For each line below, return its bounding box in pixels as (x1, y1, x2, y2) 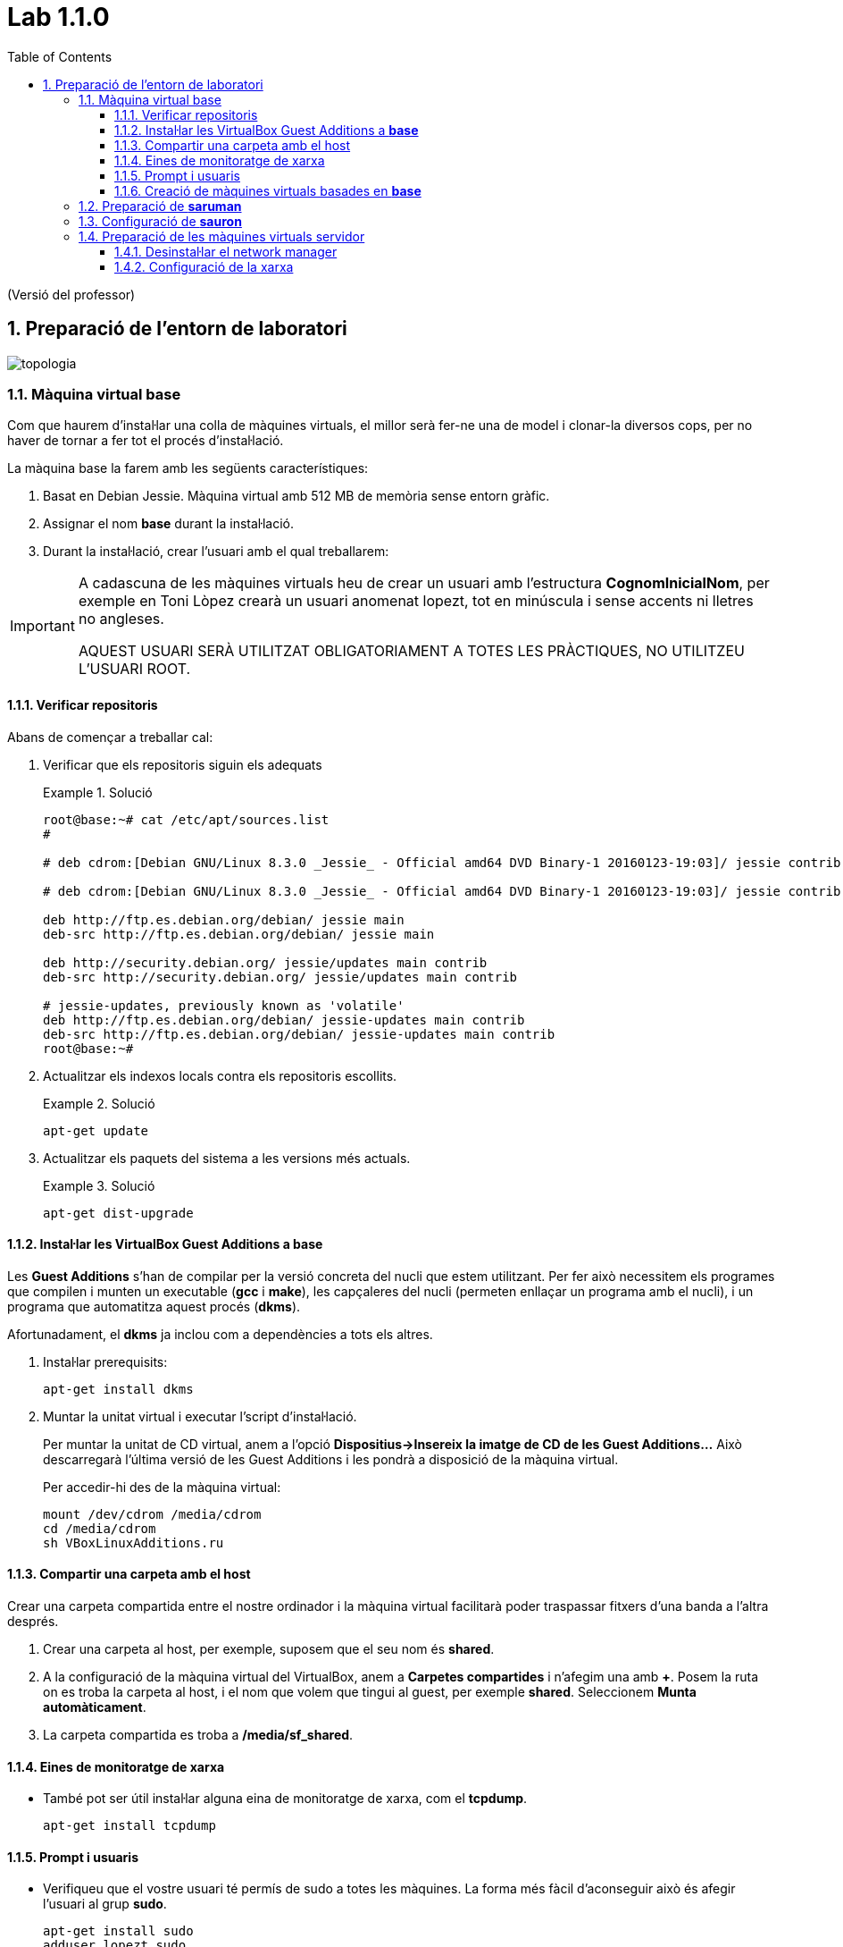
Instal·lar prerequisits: (43, 1353, 168, 1370)
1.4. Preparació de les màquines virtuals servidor (79, 228, 365, 244)
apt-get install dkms (43, 1381, 194, 1396)
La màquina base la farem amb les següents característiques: (7, 460, 369, 476)
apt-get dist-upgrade (43, 1205, 194, 1220)
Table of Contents (7, 48, 113, 64)
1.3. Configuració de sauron (79, 213, 242, 229)
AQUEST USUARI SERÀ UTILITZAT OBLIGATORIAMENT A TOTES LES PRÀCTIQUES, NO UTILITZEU (78, 642, 745, 661)
